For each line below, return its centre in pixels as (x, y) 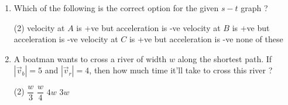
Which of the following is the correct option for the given (116, 8)
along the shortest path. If (225, 58)
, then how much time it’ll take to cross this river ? (181, 70)
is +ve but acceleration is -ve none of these (206, 39)
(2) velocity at (39, 27)
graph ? (254, 8)
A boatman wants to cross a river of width (90, 58)
